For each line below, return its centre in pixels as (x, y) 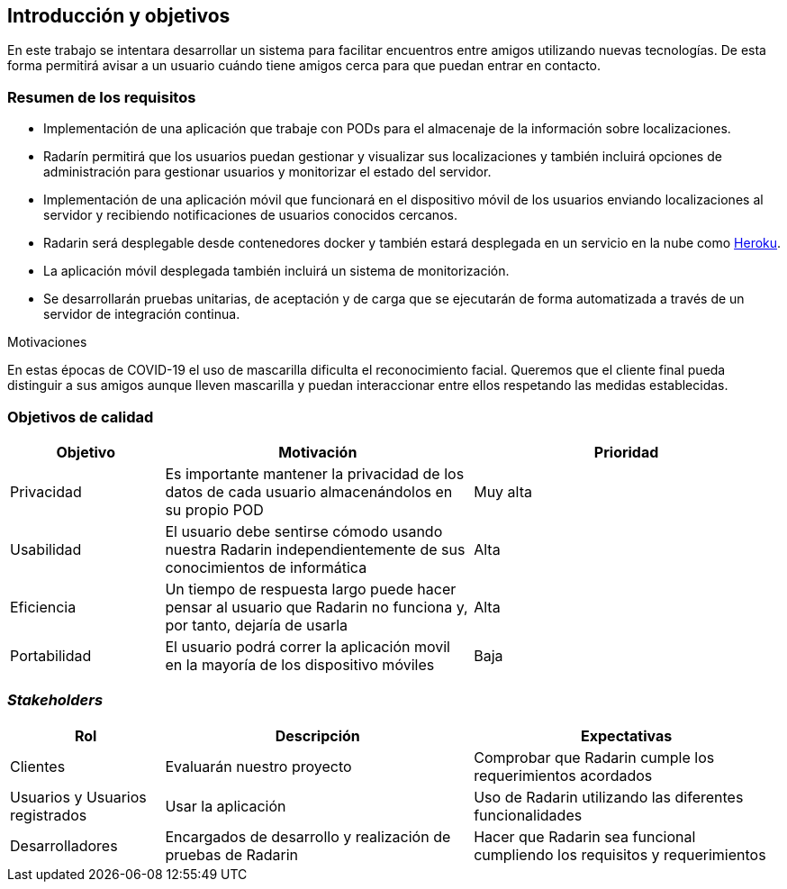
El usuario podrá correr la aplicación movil (308, 646)
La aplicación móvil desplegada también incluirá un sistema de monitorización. (276, 271)
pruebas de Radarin (231, 854)
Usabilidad (46, 549)
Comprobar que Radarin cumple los (594, 757)
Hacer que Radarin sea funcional (585, 836)
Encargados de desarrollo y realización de (308, 836)
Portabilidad (51, 655)
